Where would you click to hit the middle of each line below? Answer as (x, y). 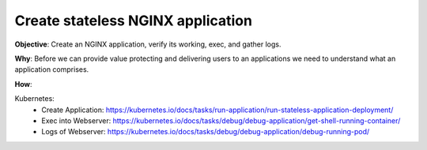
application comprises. (52, 69)
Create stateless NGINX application (134, 21)
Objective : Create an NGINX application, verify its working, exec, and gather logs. (148, 44)
